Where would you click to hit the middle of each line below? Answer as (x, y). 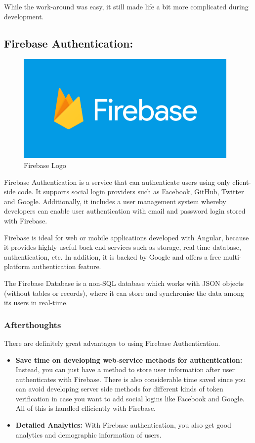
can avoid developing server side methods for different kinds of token (119, 389)
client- (242, 182)
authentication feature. (67, 266)
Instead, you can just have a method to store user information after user (125, 369)
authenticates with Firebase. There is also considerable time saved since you (131, 379)
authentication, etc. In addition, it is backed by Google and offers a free (112, 256)
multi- (232, 256)
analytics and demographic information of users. (88, 434)
